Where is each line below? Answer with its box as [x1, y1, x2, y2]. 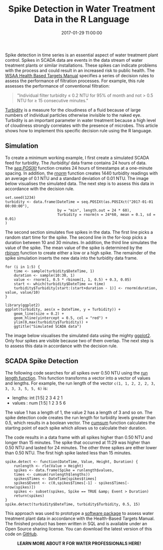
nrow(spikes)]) [5, 485, 36, 490]
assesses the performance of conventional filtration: [5, 83, 110, 89]
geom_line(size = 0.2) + [14, 311, 64, 316]
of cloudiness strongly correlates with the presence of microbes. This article [5, 123, 158, 128]
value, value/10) [5, 290, 40, 295]
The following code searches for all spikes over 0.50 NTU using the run [5, 370, 148, 375]
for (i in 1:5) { [5, 264, 40, 269]
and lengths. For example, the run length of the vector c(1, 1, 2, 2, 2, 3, [5, 380, 156, 386]
